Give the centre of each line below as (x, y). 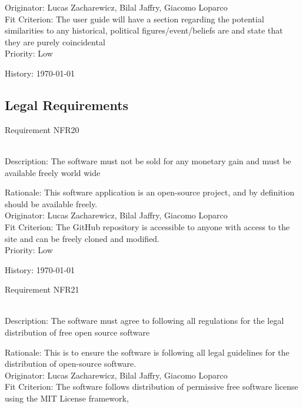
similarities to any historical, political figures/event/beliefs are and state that (144, 30)
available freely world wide (53, 172)
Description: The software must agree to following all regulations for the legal (144, 321)
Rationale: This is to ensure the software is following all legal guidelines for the (147, 352)
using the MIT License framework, (67, 398)
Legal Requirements (67, 105)
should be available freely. (51, 203)
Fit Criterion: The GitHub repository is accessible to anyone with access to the (147, 226)
